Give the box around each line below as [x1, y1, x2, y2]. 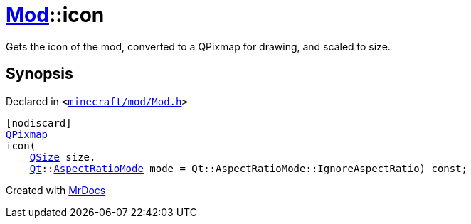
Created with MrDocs [6, 183, 106, 196]
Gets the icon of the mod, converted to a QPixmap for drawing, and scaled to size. [6, 40, 391, 53]
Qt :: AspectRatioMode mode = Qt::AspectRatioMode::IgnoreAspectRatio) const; [29, 162, 468, 174]
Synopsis [6, 65, 73, 83]
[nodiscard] [6, 117, 72, 129]
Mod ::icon [6, 3, 105, 27]
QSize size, [29, 151, 96, 163]
